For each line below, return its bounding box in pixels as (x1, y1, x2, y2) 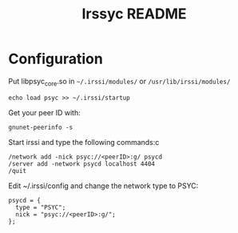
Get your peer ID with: (8, 107, 81, 117)
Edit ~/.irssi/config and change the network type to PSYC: (8, 181, 199, 191)
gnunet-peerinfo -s (8, 123, 73, 131)
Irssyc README (81, 5, 187, 23)
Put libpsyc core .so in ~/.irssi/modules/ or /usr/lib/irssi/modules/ (8, 76, 231, 88)
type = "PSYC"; (15, 203, 66, 211)
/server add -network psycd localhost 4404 (8, 159, 156, 168)
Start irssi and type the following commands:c (8, 137, 160, 147)
